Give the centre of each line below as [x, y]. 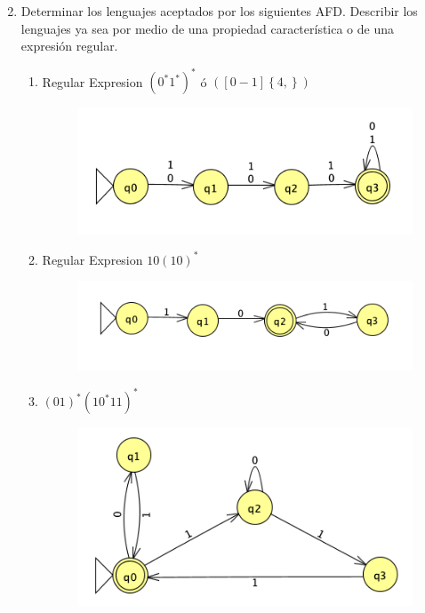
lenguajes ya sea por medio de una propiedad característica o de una [208, 28]
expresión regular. [69, 46]
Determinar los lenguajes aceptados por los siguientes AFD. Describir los [219, 11]
